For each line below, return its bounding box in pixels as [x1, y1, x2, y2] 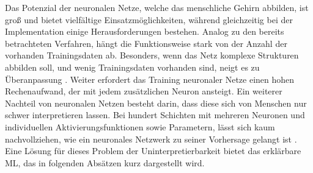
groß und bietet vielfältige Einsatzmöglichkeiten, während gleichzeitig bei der [5, 13, 293, 26]
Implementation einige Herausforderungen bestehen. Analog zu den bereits [5, 25, 284, 38]
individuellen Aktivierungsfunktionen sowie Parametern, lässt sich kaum [5, 120, 275, 133]
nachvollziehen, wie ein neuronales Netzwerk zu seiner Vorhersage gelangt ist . [5, 132, 297, 145]
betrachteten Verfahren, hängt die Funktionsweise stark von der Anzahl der [5, 37, 287, 49]
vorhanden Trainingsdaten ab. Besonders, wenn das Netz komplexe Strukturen [5, 49, 299, 62]
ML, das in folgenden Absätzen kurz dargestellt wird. [5, 156, 205, 169]
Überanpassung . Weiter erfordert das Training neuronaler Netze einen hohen [5, 72, 295, 85]
